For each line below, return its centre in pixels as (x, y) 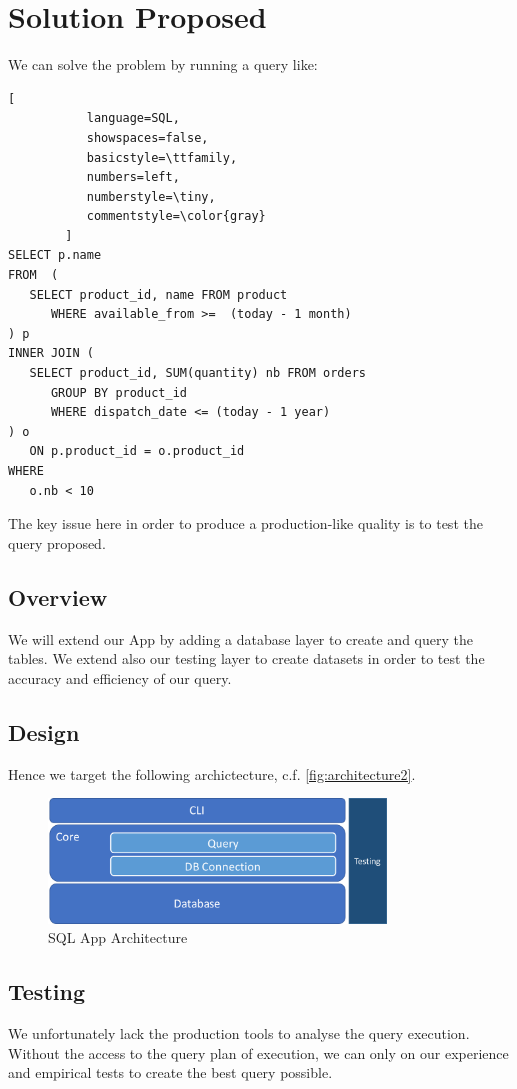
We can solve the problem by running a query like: (163, 64)
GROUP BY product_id (118, 392)
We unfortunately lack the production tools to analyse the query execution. (239, 1033)
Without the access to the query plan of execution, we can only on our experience (258, 1052)
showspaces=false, (147, 137)
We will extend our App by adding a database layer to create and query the (240, 638)
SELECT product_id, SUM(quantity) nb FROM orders (197, 373)
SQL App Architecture (118, 937)
